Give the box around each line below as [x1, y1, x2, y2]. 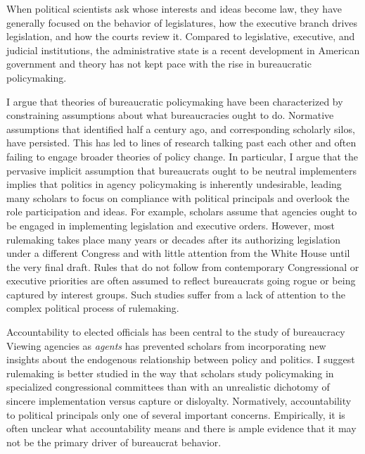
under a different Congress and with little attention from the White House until [6, 246, 350, 260]
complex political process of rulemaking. [6, 301, 179, 315]
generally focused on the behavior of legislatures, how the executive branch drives [6, 15, 358, 30]
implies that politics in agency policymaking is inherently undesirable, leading [6, 177, 342, 191]
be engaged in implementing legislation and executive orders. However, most [6, 217, 335, 232]
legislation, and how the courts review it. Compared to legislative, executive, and [6, 29, 355, 44]
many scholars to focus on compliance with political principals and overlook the [6, 190, 350, 205]
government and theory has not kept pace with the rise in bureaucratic [6, 56, 312, 71]
